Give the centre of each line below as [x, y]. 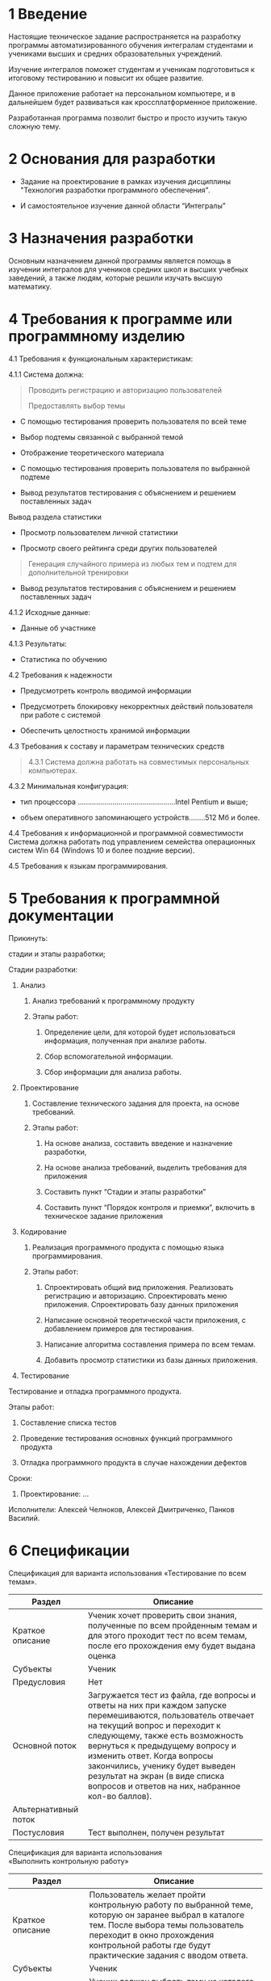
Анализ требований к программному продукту [113, 1001]
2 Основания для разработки [112, 159]
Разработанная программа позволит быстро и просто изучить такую [128, 117]
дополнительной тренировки [78, 572]
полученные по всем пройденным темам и [173, 1625]
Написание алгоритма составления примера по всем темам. [150, 1344]
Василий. [24, 1518]
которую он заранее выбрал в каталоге [167, 1915]
